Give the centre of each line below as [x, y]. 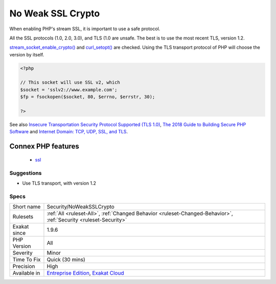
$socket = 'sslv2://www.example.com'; [69, 89]
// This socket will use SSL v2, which [70, 83]
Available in [26, 273]
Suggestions [26, 173]
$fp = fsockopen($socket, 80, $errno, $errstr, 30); [88, 97]
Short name [27, 207]
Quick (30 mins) [66, 260]
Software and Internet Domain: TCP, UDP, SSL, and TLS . [68, 132]
